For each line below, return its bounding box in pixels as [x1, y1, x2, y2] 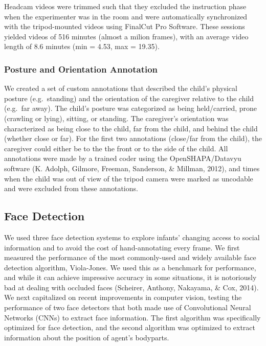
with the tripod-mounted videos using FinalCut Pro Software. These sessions [4, 21, 245, 32]
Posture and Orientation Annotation [4, 62, 158, 75]
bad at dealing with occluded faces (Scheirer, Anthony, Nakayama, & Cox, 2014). [4, 282, 259, 292]
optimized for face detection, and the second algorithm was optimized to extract [4, 322, 256, 333]
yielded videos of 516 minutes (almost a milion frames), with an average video [4, 31, 249, 41]
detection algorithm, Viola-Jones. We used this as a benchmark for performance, [4, 262, 256, 272]
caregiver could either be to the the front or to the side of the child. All [4, 143, 228, 153]
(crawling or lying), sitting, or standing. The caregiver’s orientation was [4, 112, 229, 123]
